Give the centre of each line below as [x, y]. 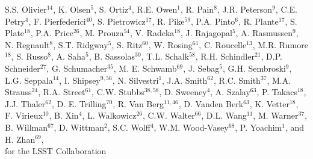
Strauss [18, 92]
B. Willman [26, 127]
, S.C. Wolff [129, 127]
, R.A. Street [62, 92]
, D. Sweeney [183, 92]
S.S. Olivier [26, 9]
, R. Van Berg [138, 103]
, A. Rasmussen [264, 33]
